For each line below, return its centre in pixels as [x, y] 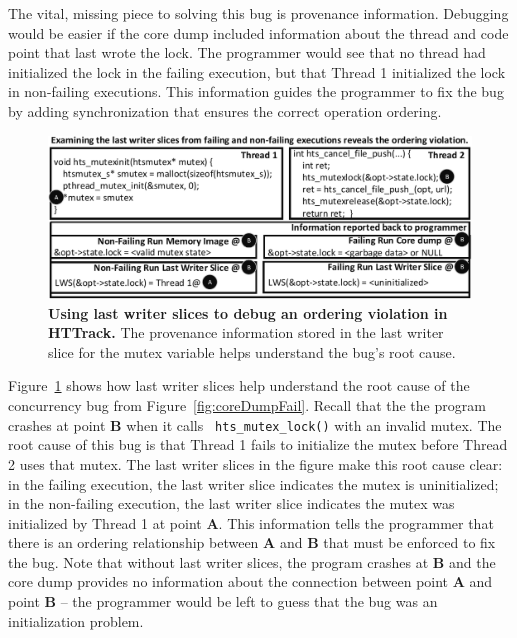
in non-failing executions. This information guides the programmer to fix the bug [256, 91]
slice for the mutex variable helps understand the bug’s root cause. [252, 351]
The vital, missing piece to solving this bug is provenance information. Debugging [258, 13]
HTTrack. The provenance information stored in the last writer [246, 332]
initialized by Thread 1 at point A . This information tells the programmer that [251, 522]
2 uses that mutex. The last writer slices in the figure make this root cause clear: [255, 463]
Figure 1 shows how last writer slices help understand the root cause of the [239, 385]
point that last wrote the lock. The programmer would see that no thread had [247, 52]
